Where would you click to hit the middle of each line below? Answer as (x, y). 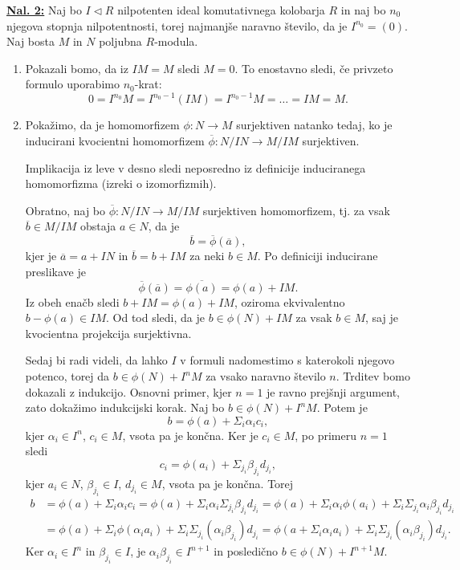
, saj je (381, 318)
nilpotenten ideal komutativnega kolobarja (221, 10)
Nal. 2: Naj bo (44, 10)
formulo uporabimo (72, 84)
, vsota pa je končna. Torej (228, 483)
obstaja (98, 226)
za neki (207, 256)
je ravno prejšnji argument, (333, 391)
